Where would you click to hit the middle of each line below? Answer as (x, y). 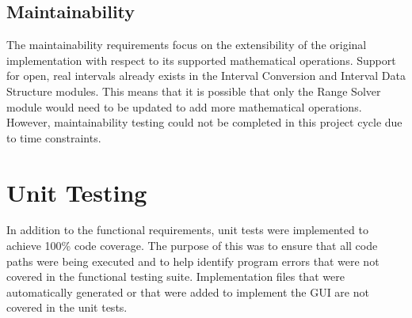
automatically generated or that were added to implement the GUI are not (188, 291)
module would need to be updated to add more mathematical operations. (184, 106)
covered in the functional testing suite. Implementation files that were (175, 276)
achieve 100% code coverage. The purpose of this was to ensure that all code (192, 246)
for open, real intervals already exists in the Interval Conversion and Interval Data (206, 76)
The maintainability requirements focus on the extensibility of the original (187, 45)
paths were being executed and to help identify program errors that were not (193, 261)
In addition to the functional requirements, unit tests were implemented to (187, 230)
